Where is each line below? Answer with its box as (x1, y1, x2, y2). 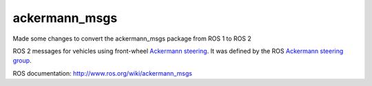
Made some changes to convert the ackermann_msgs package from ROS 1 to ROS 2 (12, 34, 251, 43)
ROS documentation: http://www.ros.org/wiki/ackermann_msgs (12, 69, 193, 77)
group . (12, 56, 32, 65)
